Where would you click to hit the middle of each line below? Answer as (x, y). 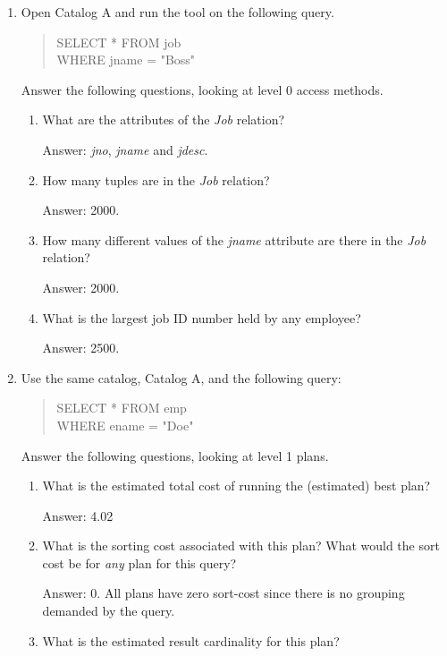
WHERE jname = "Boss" (126, 60)
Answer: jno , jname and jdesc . (125, 149)
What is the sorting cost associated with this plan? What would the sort (241, 545)
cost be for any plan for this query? (139, 562)
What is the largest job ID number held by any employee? (202, 317)
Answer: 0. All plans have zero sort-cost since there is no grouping (223, 593)
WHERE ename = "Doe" (125, 425)
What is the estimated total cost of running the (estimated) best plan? (236, 486)
